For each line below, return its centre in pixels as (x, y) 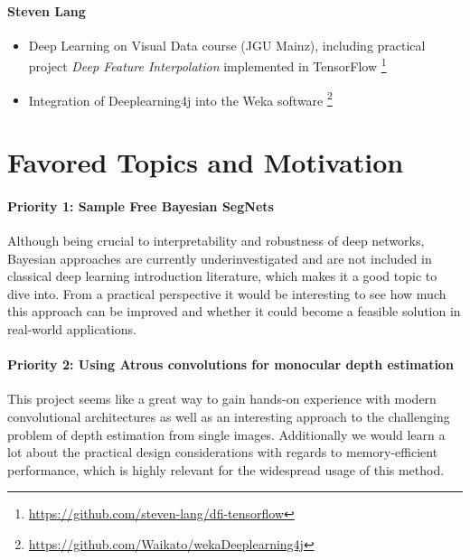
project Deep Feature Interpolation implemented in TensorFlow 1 (207, 65)
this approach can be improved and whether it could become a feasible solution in (234, 311)
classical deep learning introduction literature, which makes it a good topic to (222, 276)
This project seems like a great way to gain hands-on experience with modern (222, 399)
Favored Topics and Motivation (206, 162)
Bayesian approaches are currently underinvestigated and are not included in (220, 258)
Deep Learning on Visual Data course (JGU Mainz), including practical (227, 45)
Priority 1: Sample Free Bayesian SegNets (141, 205)
